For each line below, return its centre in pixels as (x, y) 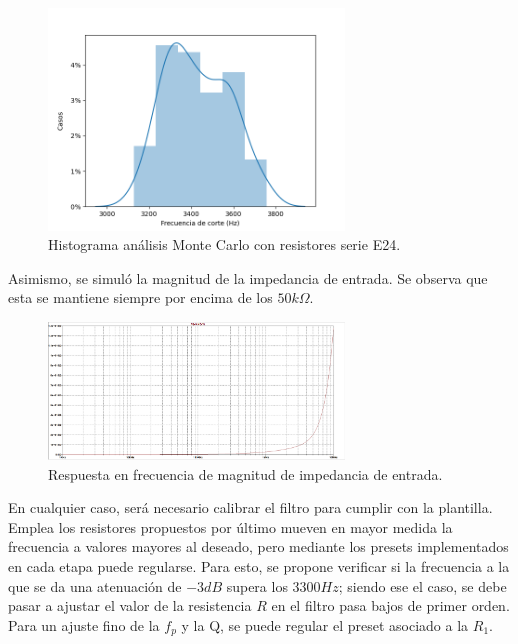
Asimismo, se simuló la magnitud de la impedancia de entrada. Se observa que (248, 277)
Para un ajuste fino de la (84, 624)
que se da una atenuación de (95, 585)
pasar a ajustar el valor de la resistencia (130, 605)
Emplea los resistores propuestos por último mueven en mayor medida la (230, 526)
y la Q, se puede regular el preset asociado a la (325, 624)
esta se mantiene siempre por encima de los (140, 297)
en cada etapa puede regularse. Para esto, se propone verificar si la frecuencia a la (259, 566)
